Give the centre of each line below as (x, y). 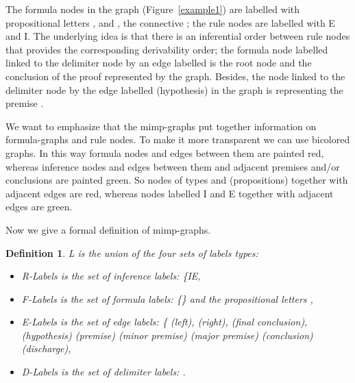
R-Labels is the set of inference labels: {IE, (111, 276)
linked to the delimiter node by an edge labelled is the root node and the (159, 63)
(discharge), (46, 348)
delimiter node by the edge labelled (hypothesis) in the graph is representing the (174, 89)
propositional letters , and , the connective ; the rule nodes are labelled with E (170, 22)
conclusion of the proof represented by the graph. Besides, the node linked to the (175, 76)
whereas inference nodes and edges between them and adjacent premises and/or (173, 166)
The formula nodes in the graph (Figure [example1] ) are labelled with (153, 9)
